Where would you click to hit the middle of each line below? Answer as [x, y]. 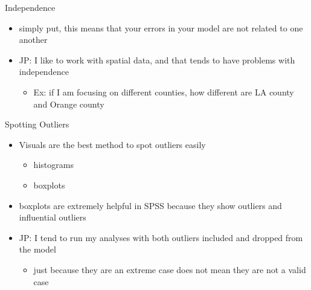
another [33, 40]
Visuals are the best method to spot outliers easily [112, 144]
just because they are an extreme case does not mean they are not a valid [170, 269]
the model [37, 249]
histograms [53, 165]
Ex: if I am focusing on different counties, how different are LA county [164, 92]
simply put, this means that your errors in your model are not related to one [161, 27]
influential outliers [53, 217]
